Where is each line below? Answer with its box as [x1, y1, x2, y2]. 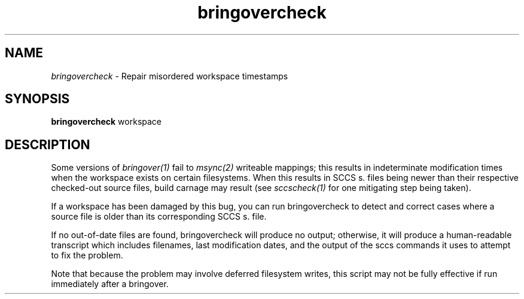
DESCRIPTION [5, 137, 90, 152]
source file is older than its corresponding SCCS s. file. [51, 211, 267, 222]
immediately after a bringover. [51, 279, 169, 289]
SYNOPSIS [5, 91, 70, 107]
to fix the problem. [51, 250, 123, 261]
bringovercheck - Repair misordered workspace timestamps [51, 70, 288, 81]
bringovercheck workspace [51, 116, 162, 127]
